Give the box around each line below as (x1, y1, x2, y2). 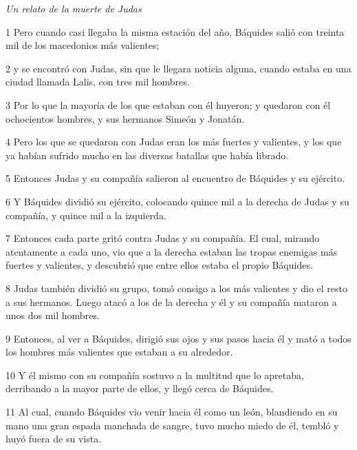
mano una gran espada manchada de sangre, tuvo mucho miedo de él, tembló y (6, 418, 339, 432)
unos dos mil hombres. (6, 308, 100, 323)
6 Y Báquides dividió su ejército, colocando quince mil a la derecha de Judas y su (6, 194, 349, 208)
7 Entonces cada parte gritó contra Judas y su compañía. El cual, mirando (6, 231, 320, 245)
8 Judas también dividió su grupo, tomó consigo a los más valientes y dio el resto (6, 280, 347, 295)
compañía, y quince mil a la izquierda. (6, 207, 166, 222)
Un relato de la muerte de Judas (6, 1, 142, 15)
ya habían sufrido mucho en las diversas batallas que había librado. (6, 147, 289, 162)
